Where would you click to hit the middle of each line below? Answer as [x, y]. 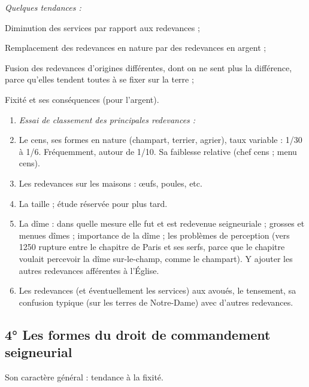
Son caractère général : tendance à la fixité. [84, 377]
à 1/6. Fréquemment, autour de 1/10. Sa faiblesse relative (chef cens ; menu [158, 151]
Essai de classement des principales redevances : [107, 119]
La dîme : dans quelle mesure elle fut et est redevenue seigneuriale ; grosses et [162, 223]
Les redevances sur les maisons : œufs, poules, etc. [110, 183]
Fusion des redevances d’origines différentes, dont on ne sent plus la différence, [149, 67]
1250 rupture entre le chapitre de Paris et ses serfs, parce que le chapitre [152, 247]
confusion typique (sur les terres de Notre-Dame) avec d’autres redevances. [156, 302]
